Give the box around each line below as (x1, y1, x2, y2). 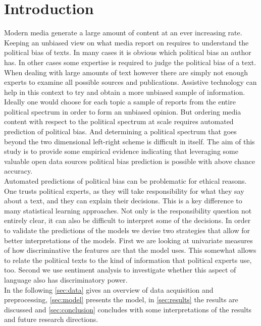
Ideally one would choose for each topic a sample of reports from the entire (4, 96, 236, 107)
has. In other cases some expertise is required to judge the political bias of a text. (4, 57, 256, 67)
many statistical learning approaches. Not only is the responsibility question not (4, 205, 252, 215)
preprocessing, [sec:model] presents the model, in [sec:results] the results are (4, 294, 238, 305)
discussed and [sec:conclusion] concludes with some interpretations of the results (4, 304, 252, 314)
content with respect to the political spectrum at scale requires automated (4, 116, 234, 127)
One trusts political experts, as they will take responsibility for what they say (4, 185, 244, 196)
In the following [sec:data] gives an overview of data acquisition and (4, 284, 214, 295)
